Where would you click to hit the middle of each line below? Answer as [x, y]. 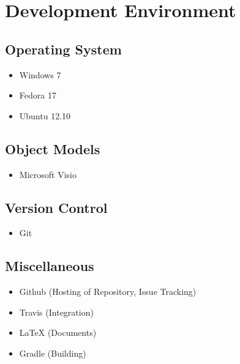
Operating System [63, 49]
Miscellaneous [50, 266]
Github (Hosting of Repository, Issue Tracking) [108, 292]
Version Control [56, 207]
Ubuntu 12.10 [45, 115]
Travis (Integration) [56, 312]
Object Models [53, 148]
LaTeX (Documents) [58, 332]
